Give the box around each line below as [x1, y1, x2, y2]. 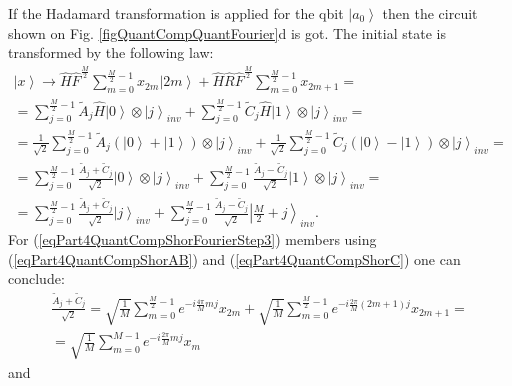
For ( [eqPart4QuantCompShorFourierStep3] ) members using [8, 229, 377, 250]
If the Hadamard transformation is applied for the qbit [8, 3, 344, 23]
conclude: [8, 268, 65, 289]
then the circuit [382, 3, 478, 23]
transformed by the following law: [8, 42, 214, 63]
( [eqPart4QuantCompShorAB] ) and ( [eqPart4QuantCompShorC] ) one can [8, 248, 461, 269]
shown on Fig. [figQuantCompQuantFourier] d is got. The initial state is [8, 22, 446, 43]
